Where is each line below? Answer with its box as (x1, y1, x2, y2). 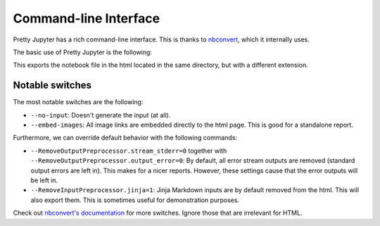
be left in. (30, 176, 58, 184)
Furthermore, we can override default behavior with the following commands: (13, 134, 238, 142)
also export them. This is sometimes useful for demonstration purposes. (30, 196, 239, 204)
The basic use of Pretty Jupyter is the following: (13, 48, 153, 56)
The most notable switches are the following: (13, 98, 144, 106)
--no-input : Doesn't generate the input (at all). (30, 111, 171, 119)
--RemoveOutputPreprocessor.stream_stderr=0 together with (30, 146, 227, 155)
